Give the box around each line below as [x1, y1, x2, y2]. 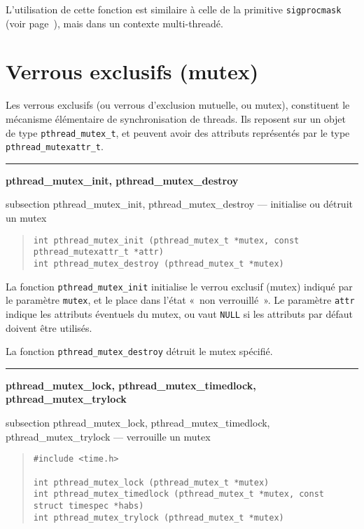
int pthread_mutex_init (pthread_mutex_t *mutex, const [33, 235, 300, 246]
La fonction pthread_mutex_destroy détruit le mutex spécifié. [6, 344, 273, 359]
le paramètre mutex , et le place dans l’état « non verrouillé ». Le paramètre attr [6, 293, 355, 307]
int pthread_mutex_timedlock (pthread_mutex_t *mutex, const [33, 489, 325, 500]
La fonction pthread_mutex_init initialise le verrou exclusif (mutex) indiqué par [6, 279, 353, 293]
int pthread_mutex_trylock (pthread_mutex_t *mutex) [33, 512, 284, 523]
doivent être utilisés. [6, 320, 92, 335]
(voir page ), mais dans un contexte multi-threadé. [6, 15, 223, 30]
